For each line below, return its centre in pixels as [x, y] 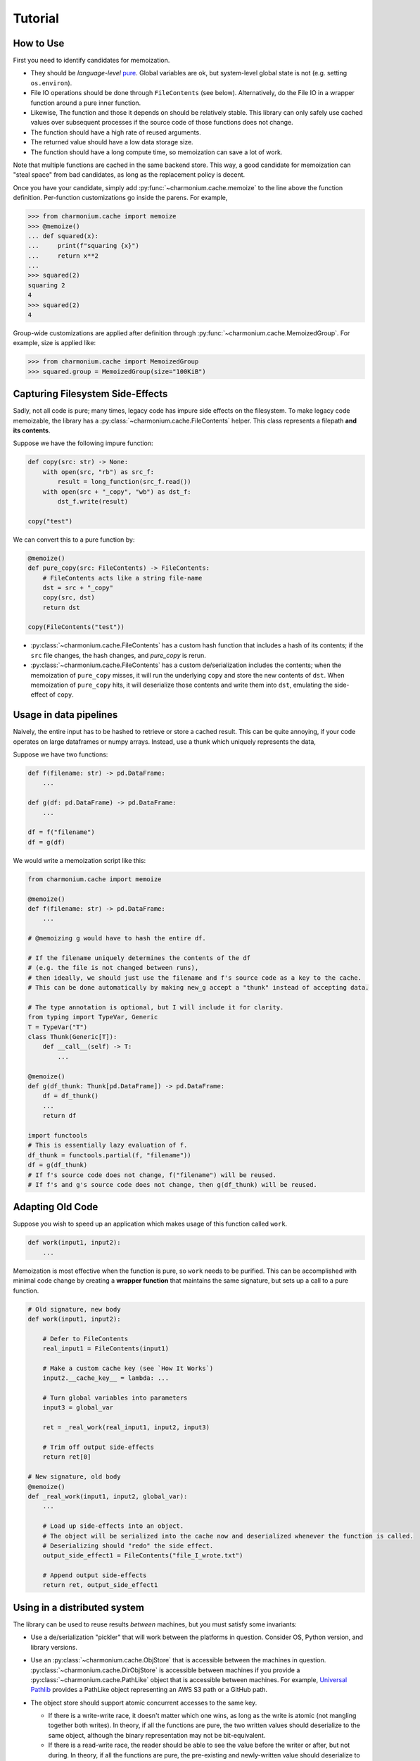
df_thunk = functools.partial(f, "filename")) [109, 1155]
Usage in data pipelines [65, 715]
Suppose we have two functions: [61, 754]
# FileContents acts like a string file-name [122, 578]
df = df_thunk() [70, 1096]
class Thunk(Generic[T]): [72, 1037]
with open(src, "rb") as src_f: [98, 472]
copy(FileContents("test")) [76, 627]
